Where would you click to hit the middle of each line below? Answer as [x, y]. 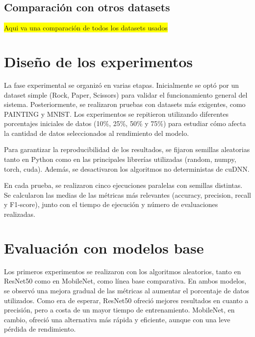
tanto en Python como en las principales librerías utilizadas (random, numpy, [120, 159]
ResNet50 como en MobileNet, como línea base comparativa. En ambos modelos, [125, 281]
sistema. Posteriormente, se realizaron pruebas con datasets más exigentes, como [125, 104]
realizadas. [20, 214]
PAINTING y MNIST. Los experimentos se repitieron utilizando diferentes [116, 114]
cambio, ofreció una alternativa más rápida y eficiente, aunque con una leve [117, 319]
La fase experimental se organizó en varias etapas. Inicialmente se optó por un [122, 85]
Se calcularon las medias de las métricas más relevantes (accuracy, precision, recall [127, 194]
